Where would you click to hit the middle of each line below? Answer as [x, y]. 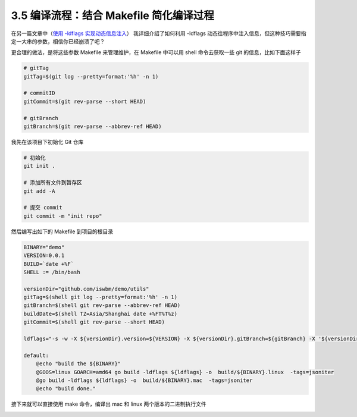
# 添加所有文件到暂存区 [53, 183]
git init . [39, 166]
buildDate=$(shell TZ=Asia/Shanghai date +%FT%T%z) [101, 313]
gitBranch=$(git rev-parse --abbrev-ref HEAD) [93, 127]
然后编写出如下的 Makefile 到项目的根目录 [62, 231]
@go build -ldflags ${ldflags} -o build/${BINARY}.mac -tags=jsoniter [144, 380]
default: [36, 355]
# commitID [39, 93]
